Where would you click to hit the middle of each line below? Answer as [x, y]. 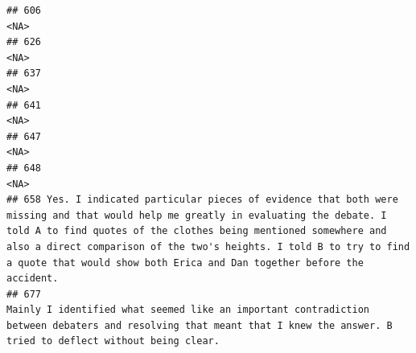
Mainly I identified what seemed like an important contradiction [188, 310]
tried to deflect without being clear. [113, 341]
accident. [33, 279]
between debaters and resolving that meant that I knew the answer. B [200, 325]
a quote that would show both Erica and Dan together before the [185, 263]
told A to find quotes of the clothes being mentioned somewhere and [197, 231]
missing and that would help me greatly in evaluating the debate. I [197, 215]
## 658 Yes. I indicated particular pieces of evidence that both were [202, 200]
